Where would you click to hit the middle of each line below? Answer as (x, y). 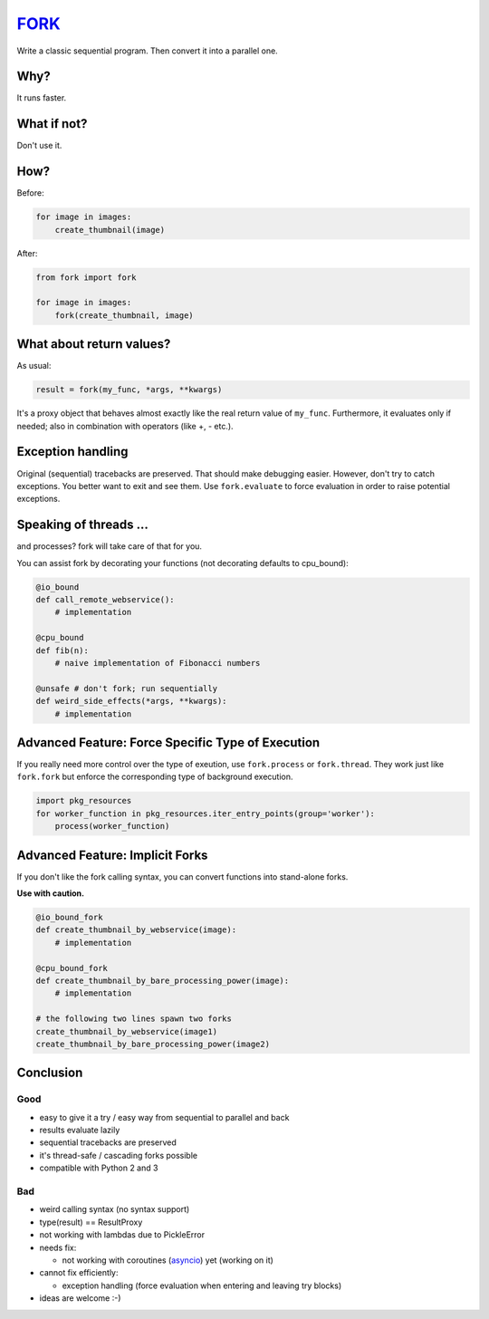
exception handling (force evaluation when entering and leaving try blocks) (202, 1285)
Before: (30, 193)
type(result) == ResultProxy (91, 1222)
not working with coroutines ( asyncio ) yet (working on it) (168, 1260)
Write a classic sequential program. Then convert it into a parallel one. (147, 51)
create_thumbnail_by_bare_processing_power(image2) (153, 1044)
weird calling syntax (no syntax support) (115, 1209)
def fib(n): (62, 650)
